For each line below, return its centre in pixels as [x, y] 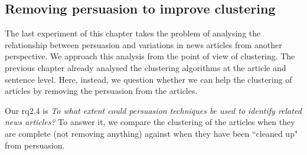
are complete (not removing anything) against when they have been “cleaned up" [151, 133]
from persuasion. [35, 145]
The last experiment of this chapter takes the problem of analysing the [133, 33]
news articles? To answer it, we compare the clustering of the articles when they [150, 122]
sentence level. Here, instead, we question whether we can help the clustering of [148, 79]
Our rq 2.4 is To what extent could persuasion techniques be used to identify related [153, 110]
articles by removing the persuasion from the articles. [101, 91]
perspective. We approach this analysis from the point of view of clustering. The [150, 56]
